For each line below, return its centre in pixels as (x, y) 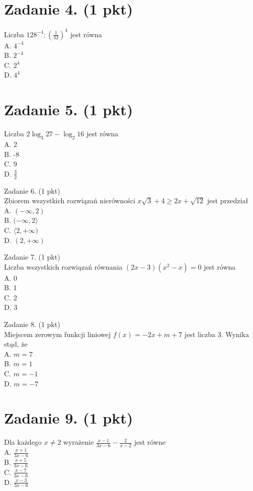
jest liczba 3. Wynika (217, 334)
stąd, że (16, 344)
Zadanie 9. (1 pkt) (69, 418)
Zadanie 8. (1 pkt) (32, 324)
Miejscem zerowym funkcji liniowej (58, 334)
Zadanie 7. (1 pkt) (32, 257)
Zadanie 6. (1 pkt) (32, 190)
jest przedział (228, 200)
